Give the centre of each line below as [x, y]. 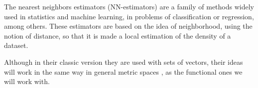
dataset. [16, 45]
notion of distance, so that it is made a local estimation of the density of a [118, 35]
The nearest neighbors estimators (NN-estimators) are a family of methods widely [129, 6]
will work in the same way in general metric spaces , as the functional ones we [123, 71]
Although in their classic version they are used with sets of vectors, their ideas [124, 62]
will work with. [27, 81]
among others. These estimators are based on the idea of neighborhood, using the [128, 26]
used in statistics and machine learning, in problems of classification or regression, [129, 16]
